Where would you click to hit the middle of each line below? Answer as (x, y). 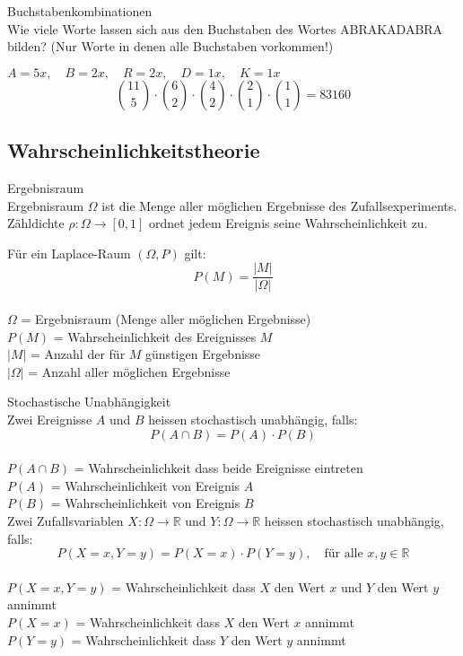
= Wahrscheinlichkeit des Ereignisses (155, 336)
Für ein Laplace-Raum (69, 253)
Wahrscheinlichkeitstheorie (134, 150)
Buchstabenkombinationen (80, 11)
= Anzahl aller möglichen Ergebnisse (129, 371)
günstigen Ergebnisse (203, 354)
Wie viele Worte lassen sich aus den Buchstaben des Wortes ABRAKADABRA (225, 28)
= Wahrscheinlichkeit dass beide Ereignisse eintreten (218, 468)
